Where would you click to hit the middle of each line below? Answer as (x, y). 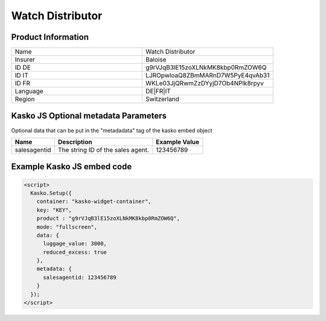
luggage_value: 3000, (75, 244)
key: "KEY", (54, 210)
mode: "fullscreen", (67, 227)
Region (25, 99)
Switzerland (162, 99)
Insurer (25, 60)
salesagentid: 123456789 (80, 277)
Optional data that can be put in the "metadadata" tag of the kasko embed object (112, 130)
